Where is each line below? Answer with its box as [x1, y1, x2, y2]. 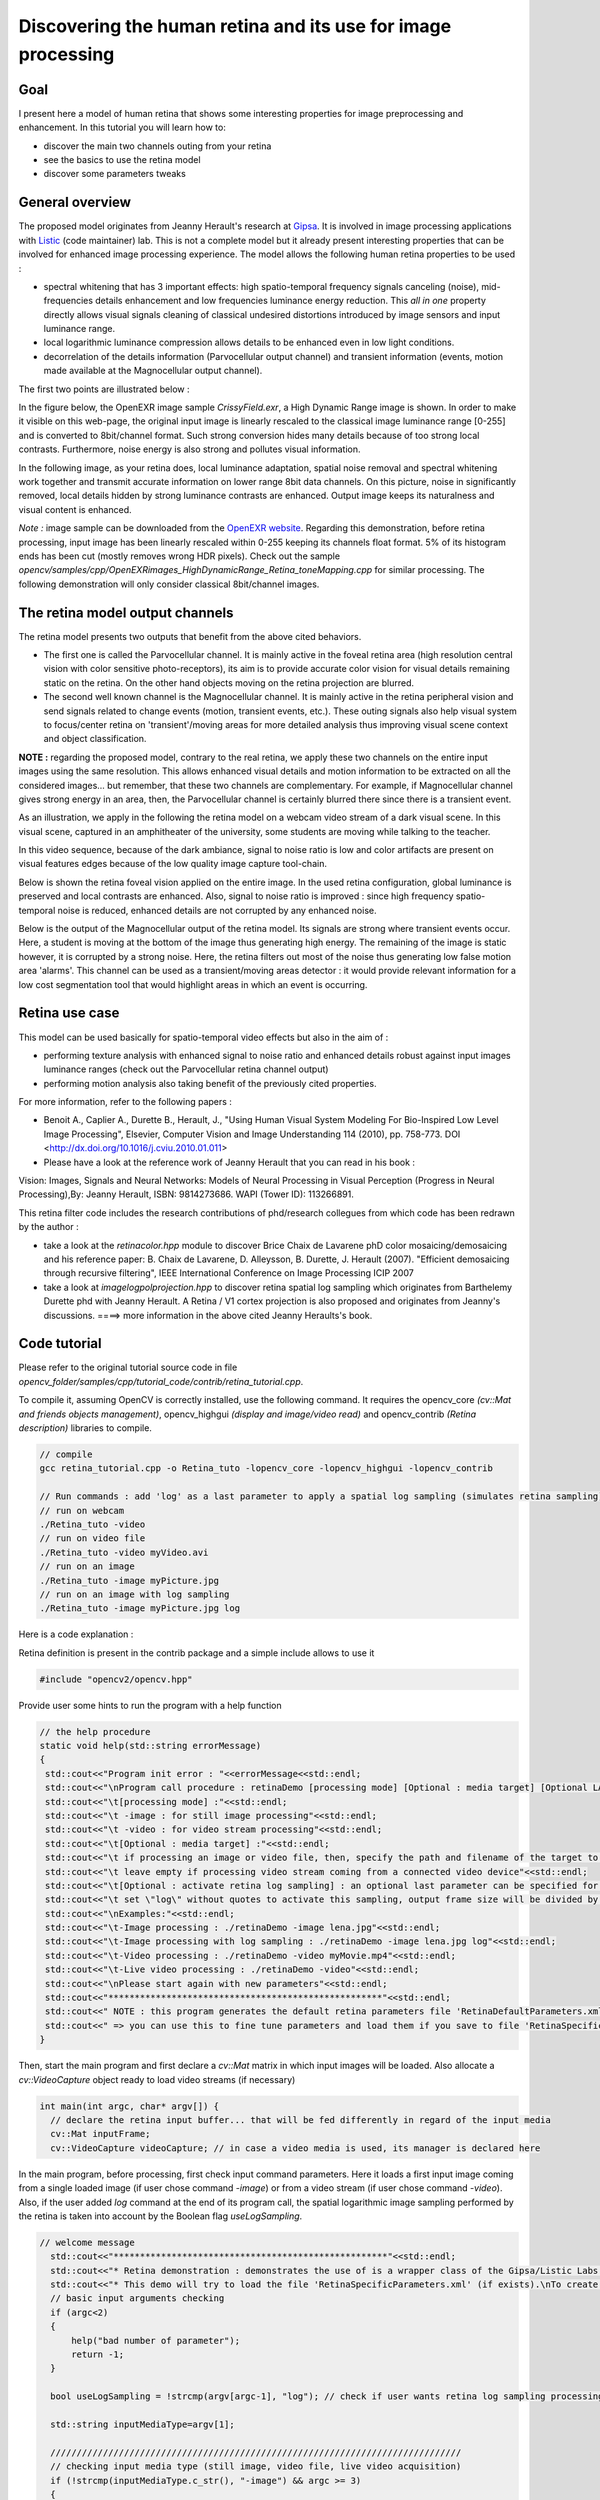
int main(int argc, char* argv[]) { [39, 2100, 220, 2112]
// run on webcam [39, 1505, 125, 1516]
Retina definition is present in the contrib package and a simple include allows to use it [18, 1646, 375, 1659]
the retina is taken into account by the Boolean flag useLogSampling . [18, 2210, 303, 2222]
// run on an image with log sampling [39, 1588, 230, 1600]
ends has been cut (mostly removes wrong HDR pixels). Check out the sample [18, 550, 340, 562]
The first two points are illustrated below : [18, 383, 190, 395]
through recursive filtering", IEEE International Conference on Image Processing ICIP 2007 [43, 1267, 414, 1279]
